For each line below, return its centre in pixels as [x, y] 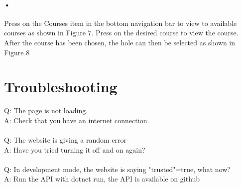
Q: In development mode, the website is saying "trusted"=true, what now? [117, 169]
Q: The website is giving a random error [65, 140]
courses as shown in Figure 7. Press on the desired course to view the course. [121, 33]
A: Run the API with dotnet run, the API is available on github [102, 179]
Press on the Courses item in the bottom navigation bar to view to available [121, 23]
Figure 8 [17, 52]
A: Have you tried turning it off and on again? [75, 149]
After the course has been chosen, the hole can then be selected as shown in [120, 42]
